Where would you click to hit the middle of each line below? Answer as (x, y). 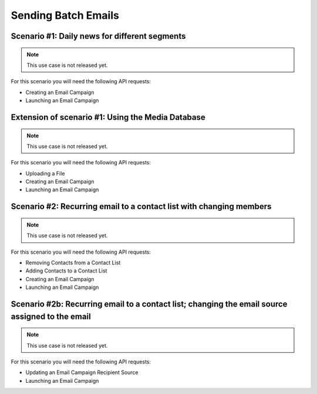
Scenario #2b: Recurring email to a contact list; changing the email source (149, 304)
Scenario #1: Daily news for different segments (98, 36)
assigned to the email (51, 316)
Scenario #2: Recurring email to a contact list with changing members (141, 206)
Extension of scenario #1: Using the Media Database (108, 117)
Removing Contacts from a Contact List (73, 263)
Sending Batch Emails (65, 15)
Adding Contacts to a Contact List (66, 271)
